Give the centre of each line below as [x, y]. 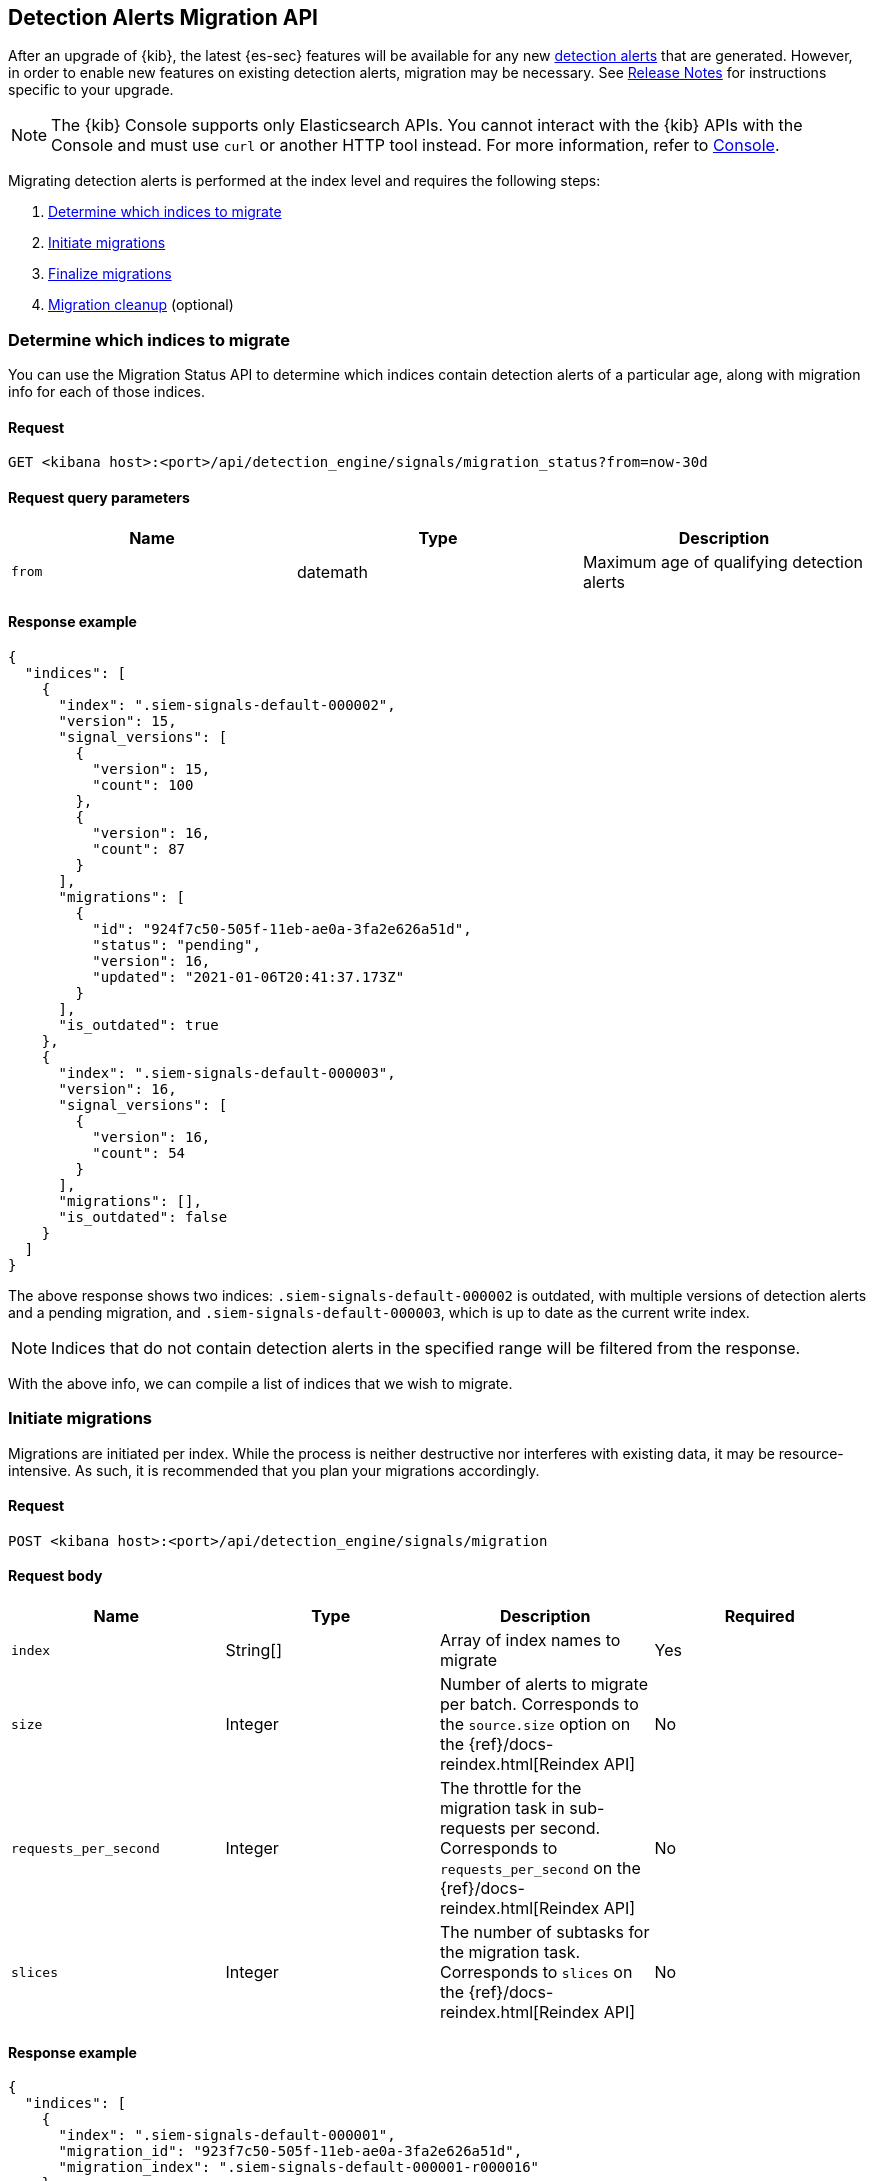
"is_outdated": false [143, 1216]
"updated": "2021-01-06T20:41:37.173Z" [248, 976]
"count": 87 [139, 848]
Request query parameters [99, 497]
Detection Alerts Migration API [163, 17]
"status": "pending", [176, 944]
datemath [332, 571]
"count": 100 [143, 784]
